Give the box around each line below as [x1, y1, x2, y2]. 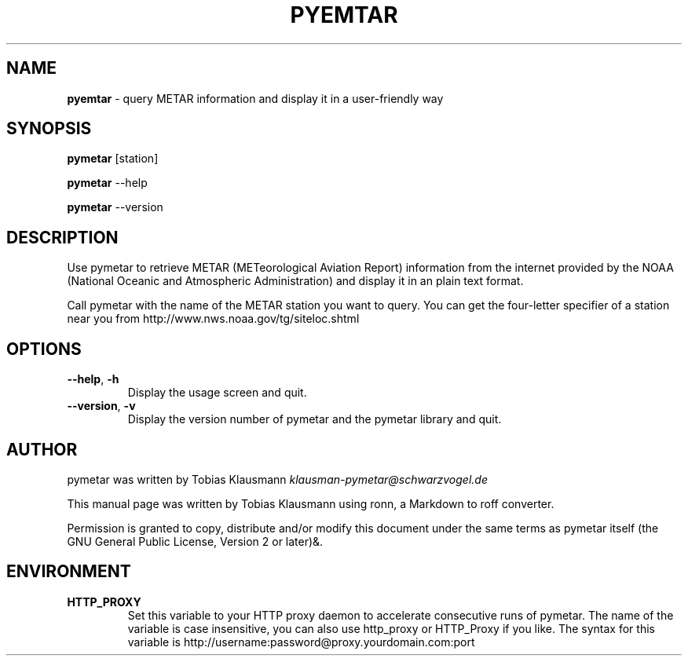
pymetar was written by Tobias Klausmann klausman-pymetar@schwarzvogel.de [67, 472, 488, 486]
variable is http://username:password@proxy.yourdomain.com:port [127, 635, 475, 649]
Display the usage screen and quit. [127, 386, 307, 400]
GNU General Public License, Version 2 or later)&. [67, 534, 324, 548]
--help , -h [67, 372, 119, 386]
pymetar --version [67, 200, 163, 214]
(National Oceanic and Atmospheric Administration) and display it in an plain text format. [67, 274, 524, 288]
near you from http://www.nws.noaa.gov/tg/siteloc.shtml [67, 312, 360, 326]
